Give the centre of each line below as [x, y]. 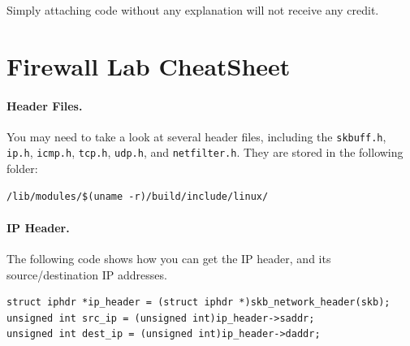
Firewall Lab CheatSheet [149, 65]
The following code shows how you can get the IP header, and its [169, 259]
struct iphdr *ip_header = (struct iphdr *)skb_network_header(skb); [199, 303]
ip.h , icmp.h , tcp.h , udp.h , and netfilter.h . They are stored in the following [205, 152]
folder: [22, 169]
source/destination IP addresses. [87, 274]
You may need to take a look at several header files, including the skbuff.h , [196, 136]
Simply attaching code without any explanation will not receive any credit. [193, 10]
